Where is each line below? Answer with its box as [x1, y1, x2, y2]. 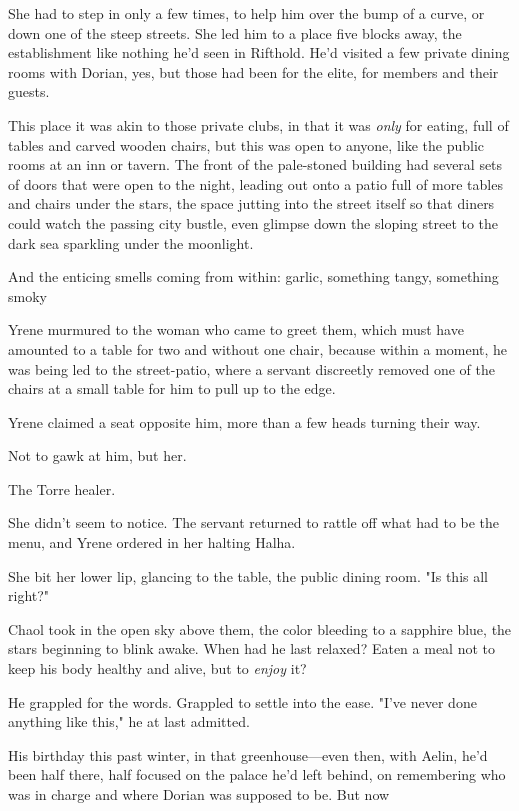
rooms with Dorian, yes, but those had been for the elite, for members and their [8, 61, 499, 82]
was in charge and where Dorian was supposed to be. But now [8, 784, 390, 804]
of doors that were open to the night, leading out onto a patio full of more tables [8, 173, 503, 194]
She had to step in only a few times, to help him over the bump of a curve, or [8, 3, 485, 23]
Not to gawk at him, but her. [8, 445, 187, 466]
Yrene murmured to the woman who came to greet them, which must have [8, 319, 464, 340]
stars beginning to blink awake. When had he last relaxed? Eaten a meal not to [8, 638, 496, 659]
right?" [8, 585, 50, 606]
